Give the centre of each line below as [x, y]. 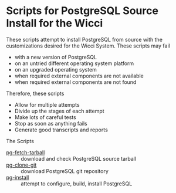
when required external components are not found [75, 82]
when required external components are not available [79, 76]
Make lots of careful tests [45, 117]
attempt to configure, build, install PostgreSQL [77, 184]
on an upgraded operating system [55, 69]
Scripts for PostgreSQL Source [82, 11]
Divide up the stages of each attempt [59, 111]
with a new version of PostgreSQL [56, 57]
